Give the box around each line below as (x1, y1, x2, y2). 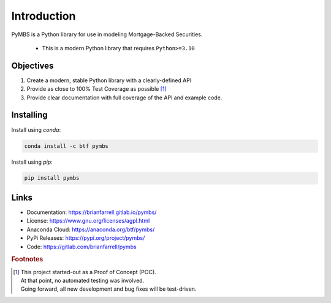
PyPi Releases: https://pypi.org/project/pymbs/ (26, 234, 145, 242)
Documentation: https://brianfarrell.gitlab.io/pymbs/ (26, 209, 157, 216)
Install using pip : (11, 158, 53, 166)
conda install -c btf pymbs (24, 142, 108, 150)
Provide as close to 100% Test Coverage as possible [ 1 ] (26, 85, 167, 93)
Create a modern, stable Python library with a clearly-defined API (26, 77, 192, 84)
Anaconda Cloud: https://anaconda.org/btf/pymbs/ (26, 226, 155, 233)
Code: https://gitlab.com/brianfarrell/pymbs (26, 243, 137, 250)
